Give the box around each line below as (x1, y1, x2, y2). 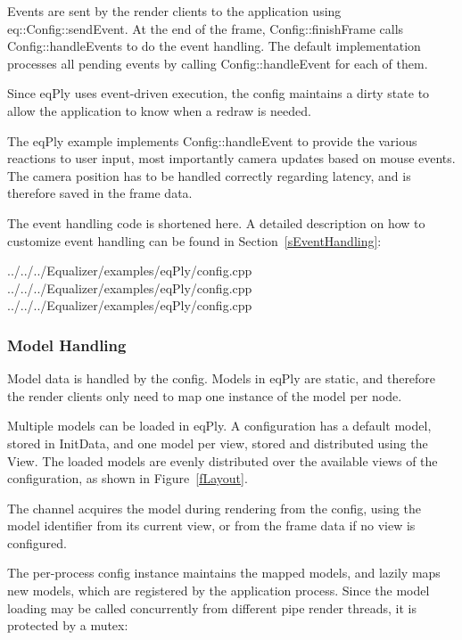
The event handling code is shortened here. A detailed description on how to (7, 213, 425, 232)
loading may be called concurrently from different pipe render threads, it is (7, 598, 417, 617)
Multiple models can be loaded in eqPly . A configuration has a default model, (7, 416, 432, 435)
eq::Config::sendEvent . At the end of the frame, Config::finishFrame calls (7, 19, 404, 37)
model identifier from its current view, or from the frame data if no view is (7, 516, 416, 535)
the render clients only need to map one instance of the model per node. (7, 386, 402, 405)
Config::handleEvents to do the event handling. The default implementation (7, 37, 421, 55)
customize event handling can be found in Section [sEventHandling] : (7, 231, 382, 250)
